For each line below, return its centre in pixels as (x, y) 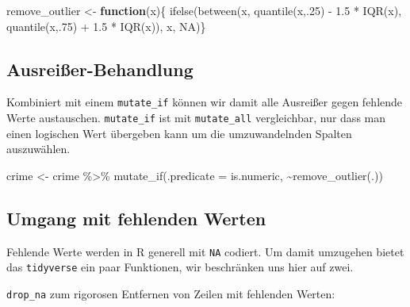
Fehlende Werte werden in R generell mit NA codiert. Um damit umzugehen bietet (205, 251)
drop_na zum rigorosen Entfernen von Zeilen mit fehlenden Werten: (171, 294)
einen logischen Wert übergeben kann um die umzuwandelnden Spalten (179, 133)
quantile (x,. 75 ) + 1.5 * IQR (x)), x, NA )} (106, 26)
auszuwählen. (38, 149)
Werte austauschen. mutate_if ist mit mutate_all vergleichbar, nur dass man (196, 118)
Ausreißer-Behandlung (100, 69)
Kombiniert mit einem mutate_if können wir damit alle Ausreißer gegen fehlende (205, 102)
